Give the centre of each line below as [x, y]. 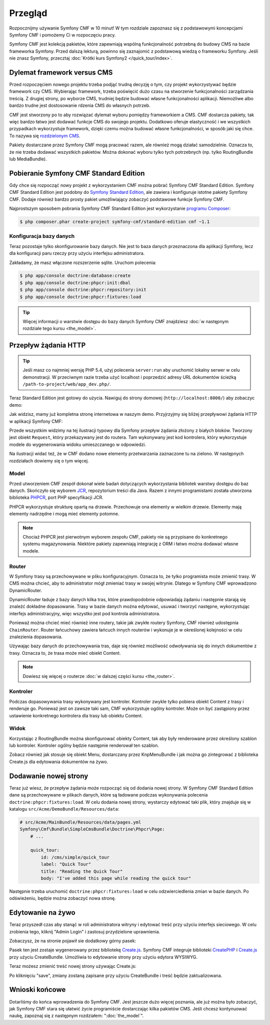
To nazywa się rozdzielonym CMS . [45, 136]
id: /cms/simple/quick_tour [75, 857]
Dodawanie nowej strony [49, 776]
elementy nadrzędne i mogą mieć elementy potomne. [64, 514]
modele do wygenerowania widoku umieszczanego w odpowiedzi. [78, 444]
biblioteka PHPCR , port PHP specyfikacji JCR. [56, 497]
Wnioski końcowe [37, 990]
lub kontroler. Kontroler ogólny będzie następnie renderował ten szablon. [84, 745]
